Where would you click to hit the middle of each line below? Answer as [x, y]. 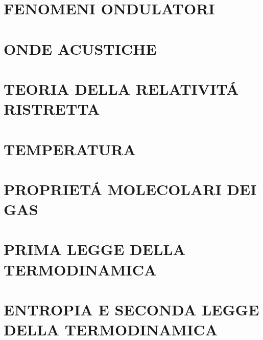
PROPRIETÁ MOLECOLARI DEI [130, 189]
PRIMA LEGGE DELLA [95, 249]
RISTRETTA [52, 109]
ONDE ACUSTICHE [80, 48]
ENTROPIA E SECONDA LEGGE [131, 309]
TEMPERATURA [70, 149]
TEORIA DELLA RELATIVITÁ [121, 88]
